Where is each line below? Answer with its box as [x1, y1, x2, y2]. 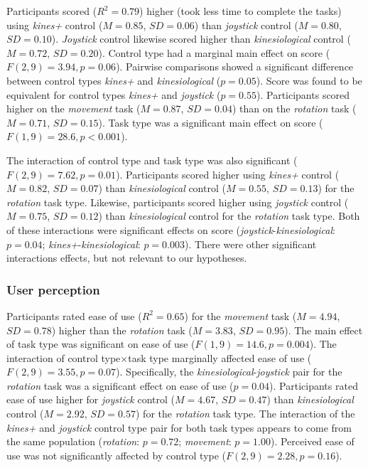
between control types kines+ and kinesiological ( [6, 73, 221, 87]
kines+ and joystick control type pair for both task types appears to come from [6, 420, 352, 435]
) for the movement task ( [184, 308, 297, 323]
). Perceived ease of [270, 434, 355, 449]
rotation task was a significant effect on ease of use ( [6, 378, 234, 393]
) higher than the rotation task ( [51, 322, 193, 337]
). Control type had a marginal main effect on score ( [98, 45, 330, 60]
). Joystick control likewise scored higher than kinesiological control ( [51, 31, 351, 46]
